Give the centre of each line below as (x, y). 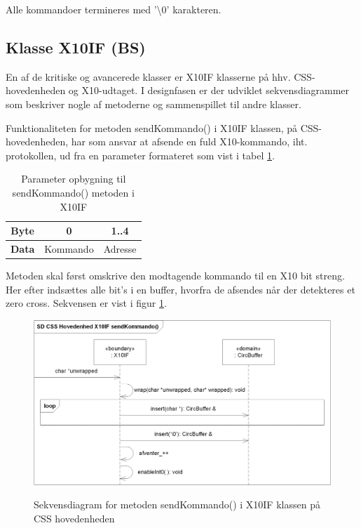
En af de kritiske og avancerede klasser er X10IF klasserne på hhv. (148, 76)
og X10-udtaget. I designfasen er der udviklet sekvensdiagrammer (209, 90)
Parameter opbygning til (74, 179)
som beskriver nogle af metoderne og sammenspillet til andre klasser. (154, 104)
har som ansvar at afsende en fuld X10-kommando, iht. (189, 141)
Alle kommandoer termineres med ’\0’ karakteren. (114, 9)
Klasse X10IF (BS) (76, 47)
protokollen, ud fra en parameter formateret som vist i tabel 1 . (140, 155)
